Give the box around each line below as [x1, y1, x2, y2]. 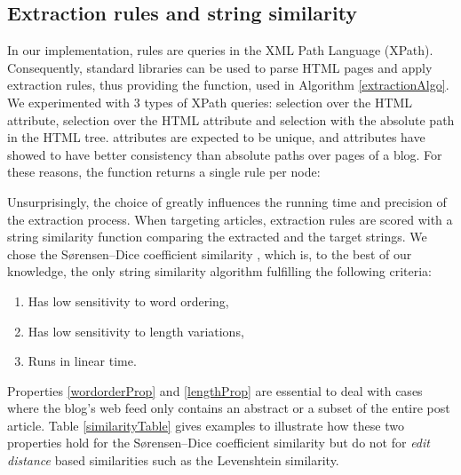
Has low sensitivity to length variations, [28, 321, 244, 340]
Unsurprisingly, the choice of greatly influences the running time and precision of [7, 192, 447, 210]
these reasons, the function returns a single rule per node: [7, 162, 321, 181]
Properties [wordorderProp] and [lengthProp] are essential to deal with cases [7, 381, 423, 400]
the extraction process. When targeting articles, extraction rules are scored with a [7, 210, 453, 228]
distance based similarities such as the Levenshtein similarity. [7, 451, 339, 470]
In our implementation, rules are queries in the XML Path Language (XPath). [7, 41, 433, 59]
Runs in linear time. [28, 352, 137, 370]
